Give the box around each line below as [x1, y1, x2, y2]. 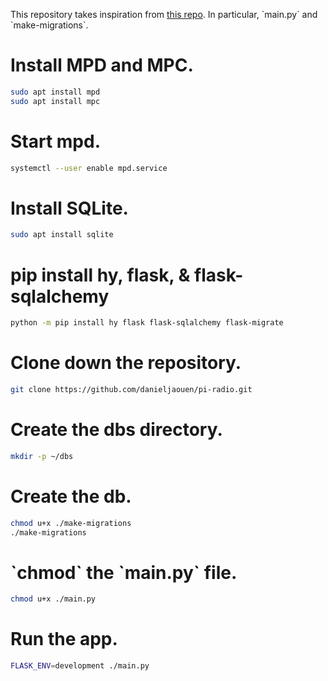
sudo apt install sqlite [10, 230, 114, 240]
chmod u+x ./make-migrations [10, 518, 132, 528]
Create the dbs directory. [10, 419, 223, 441]
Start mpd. [10, 130, 102, 153]
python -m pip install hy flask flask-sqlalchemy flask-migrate [10, 318, 284, 328]
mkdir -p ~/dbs [10, 451, 74, 461]
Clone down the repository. [10, 352, 242, 374]
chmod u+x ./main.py [10, 594, 97, 604]
